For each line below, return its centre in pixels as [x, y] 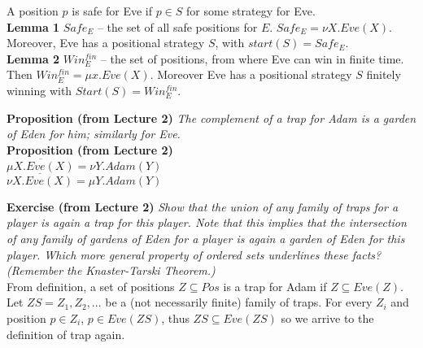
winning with [39, 90]
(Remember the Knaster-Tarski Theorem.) [111, 270]
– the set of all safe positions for [177, 26]
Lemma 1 [33, 26]
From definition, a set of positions [91, 286]
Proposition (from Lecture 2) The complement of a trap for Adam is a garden [211, 117]
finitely [384, 74]
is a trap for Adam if [275, 286]
